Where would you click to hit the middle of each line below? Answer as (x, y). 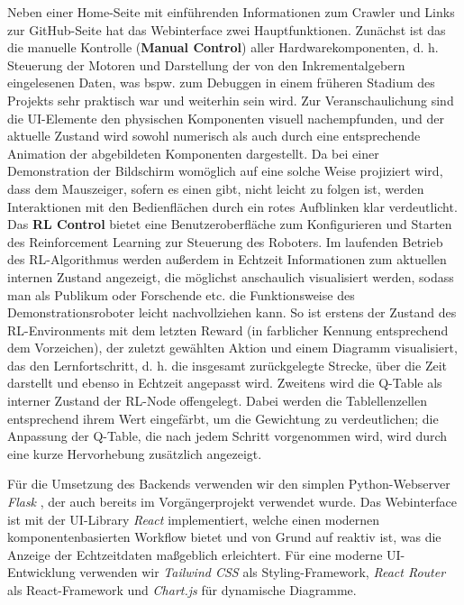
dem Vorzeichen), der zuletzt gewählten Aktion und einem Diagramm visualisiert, (232, 348)
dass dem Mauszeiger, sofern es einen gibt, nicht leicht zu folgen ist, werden (216, 188)
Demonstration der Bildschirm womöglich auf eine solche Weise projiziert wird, (225, 171)
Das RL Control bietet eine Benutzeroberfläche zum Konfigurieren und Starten (230, 224)
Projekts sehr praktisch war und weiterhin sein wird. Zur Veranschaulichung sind (231, 100)
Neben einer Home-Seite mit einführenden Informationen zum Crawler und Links (231, 12)
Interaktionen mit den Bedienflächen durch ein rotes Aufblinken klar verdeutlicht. (232, 206)
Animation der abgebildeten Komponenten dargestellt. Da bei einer (193, 153)
